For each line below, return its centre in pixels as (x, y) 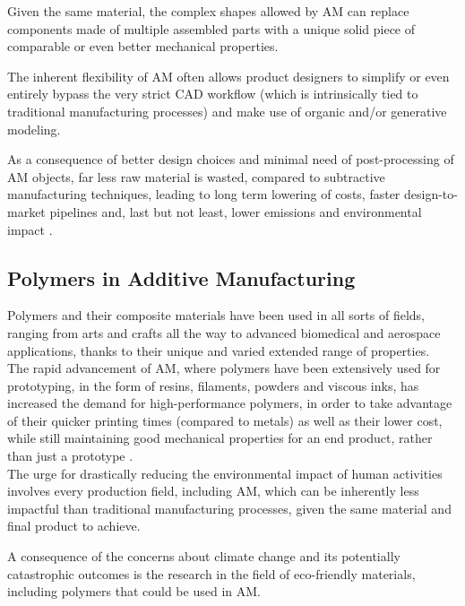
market (26, 211)
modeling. (34, 129)
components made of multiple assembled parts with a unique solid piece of (211, 28)
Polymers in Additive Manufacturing (181, 277)
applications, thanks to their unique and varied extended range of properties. (219, 350)
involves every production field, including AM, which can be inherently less (213, 491)
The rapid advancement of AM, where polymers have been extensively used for (224, 368)
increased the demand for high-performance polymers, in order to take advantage (230, 403)
